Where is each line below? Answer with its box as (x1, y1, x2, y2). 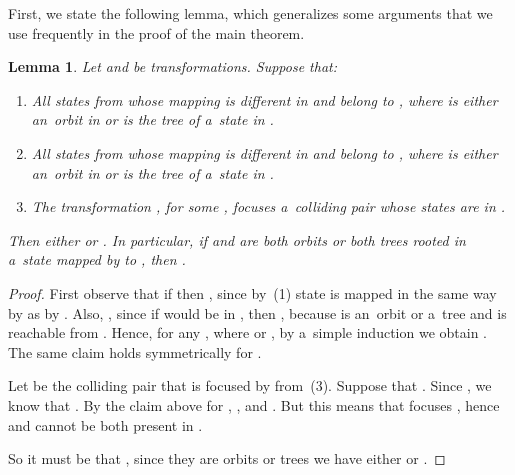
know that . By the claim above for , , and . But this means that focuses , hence (8, 394, 500, 415)
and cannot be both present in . (8, 414, 203, 435)
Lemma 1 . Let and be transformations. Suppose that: (8, 56, 338, 77)
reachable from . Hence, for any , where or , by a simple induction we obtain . (8, 322, 487, 343)
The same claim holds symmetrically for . (8, 341, 262, 362)
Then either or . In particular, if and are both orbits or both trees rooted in (8, 229, 466, 250)
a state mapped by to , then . (8, 249, 186, 270)
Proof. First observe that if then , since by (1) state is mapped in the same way (8, 282, 497, 303)
